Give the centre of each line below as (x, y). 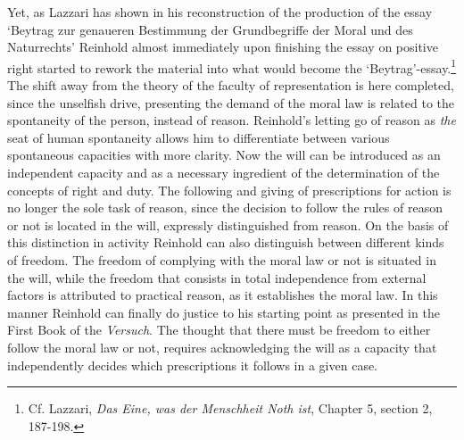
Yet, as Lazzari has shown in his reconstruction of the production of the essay (220, 12)
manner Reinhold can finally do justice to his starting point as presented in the (224, 312)
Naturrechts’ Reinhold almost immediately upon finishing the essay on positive (223, 47)
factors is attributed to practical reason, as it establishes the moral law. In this (223, 295)
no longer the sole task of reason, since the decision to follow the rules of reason (225, 208)
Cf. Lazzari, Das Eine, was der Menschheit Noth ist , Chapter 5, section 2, (230, 408)
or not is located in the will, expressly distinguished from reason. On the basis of (228, 224)
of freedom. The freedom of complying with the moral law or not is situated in (222, 259)
